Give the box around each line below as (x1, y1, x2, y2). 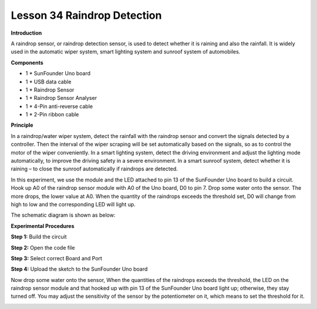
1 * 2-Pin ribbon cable (25, 111, 79, 118)
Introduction (11, 29, 42, 36)
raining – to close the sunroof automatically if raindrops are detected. (11, 165, 178, 173)
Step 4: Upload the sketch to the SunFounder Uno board (11, 266, 148, 273)
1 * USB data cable (25, 78, 72, 85)
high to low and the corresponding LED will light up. (11, 200, 136, 208)
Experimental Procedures (11, 222, 75, 229)
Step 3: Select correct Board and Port (11, 254, 103, 261)
